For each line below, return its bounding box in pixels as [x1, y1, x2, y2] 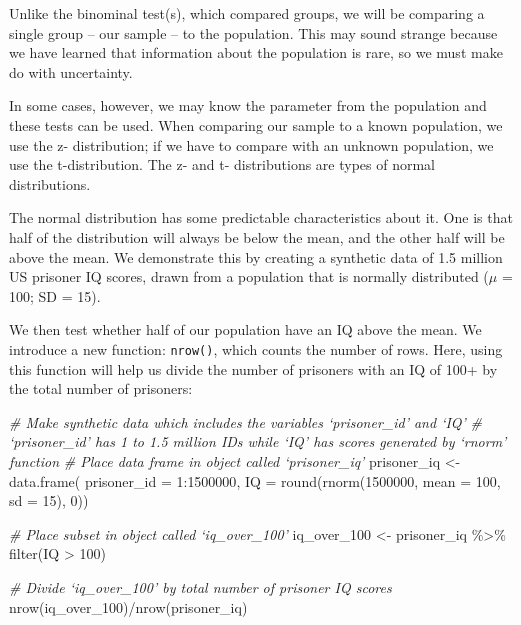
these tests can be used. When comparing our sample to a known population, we [9, 114, 503, 135]
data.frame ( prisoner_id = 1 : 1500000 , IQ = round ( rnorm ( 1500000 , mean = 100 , [9, 470, 501, 491]
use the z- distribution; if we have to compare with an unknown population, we [9, 134, 494, 155]
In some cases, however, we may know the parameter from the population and [9, 95, 487, 116]
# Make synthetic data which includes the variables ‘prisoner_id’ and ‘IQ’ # [9, 411, 482, 432]
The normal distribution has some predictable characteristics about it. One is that [9, 207, 513, 228]
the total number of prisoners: [9, 378, 193, 399]
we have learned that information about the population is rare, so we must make [9, 42, 503, 63]
